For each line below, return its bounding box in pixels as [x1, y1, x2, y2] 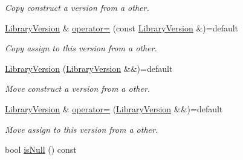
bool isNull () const [5, 143, 77, 156]
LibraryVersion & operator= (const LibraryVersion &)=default [5, 21, 239, 34]
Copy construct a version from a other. [5, 1, 149, 13]
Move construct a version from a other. [5, 82, 151, 95]
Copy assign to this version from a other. [5, 42, 157, 54]
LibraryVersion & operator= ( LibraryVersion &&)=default [5, 102, 223, 115]
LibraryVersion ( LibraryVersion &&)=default [5, 62, 173, 74]
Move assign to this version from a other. [5, 123, 158, 135]
